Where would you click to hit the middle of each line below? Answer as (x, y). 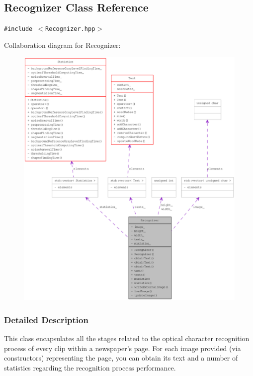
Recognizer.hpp (70, 29)
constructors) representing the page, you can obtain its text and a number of (121, 358)
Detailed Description (46, 319)
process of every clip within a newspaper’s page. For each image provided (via (123, 348)
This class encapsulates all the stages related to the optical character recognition (127, 338)
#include (18, 29)
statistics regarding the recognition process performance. (90, 367)
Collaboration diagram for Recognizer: (62, 45)
